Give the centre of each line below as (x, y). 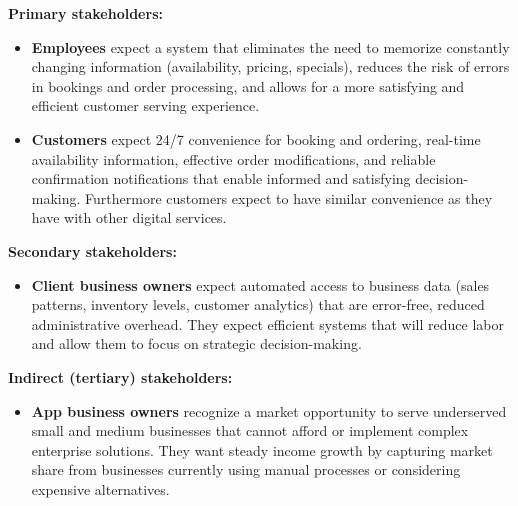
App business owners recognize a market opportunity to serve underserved (269, 410)
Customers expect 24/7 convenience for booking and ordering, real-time (256, 138)
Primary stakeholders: (85, 13)
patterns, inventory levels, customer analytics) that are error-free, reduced (258, 304)
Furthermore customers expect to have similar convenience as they (289, 197)
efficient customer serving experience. (145, 105)
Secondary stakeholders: (92, 250)
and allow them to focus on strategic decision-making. (196, 343)
